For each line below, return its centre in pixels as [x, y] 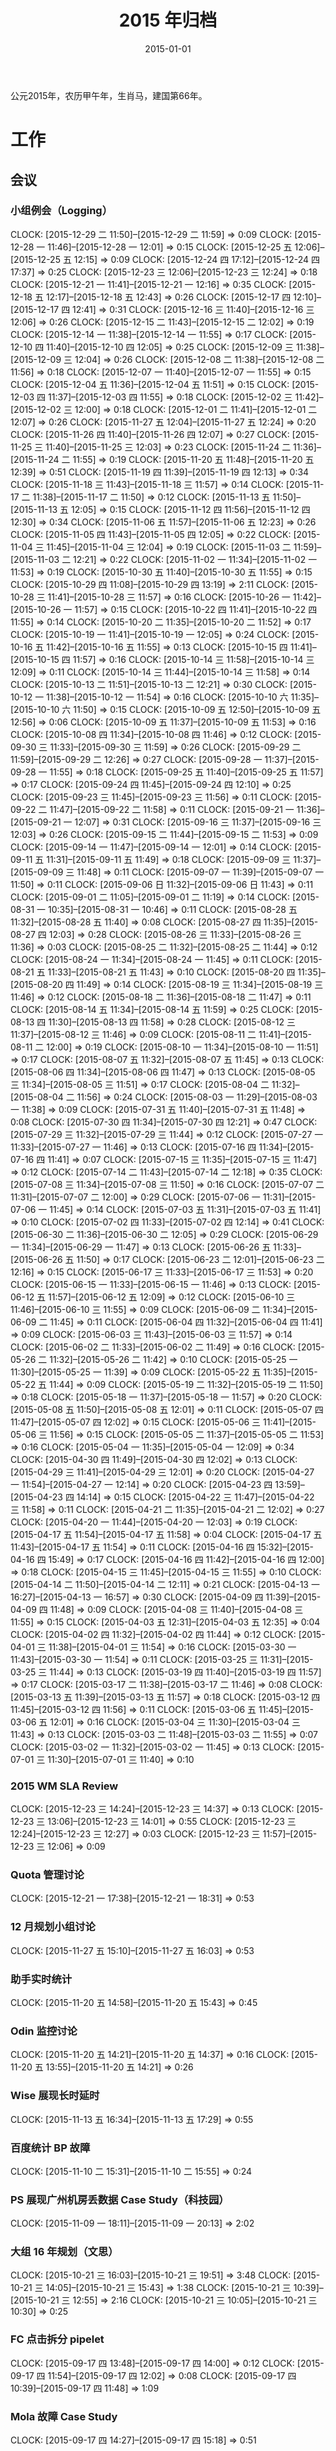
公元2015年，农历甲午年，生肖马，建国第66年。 [109, 95]
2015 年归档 [168, 20]
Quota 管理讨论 [47, 1875]
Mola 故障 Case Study [64, 2416]
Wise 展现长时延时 [55, 2096]
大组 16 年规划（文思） [64, 2252]
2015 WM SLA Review [64, 1786]
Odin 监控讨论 [44, 2031]
